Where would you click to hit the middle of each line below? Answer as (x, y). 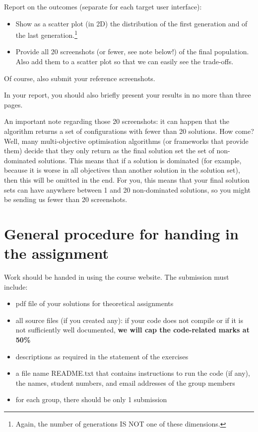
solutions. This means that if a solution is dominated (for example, (140, 160)
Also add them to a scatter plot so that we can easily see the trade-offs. (125, 61)
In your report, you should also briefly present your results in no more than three (128, 95)
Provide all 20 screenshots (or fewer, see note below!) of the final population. (132, 52)
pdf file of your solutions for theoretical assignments (95, 303)
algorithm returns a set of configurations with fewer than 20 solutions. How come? (129, 131)
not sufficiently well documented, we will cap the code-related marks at (132, 330)
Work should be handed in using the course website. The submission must (117, 277)
